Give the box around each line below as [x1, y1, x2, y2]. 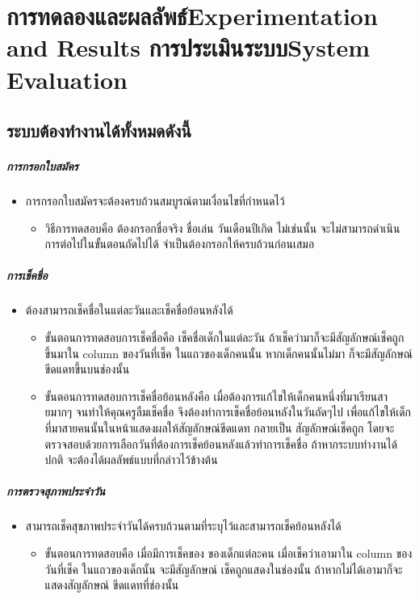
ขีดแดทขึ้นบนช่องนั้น [44, 361, 130, 378]
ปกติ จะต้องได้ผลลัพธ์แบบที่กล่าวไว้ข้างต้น [44, 451, 218, 468]
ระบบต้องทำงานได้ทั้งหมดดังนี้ [6, 118, 191, 143]
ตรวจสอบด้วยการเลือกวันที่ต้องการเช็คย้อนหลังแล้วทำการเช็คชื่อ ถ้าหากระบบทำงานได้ [44, 435, 398, 452]
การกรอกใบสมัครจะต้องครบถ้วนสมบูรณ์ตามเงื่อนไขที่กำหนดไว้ [25, 192, 285, 209]
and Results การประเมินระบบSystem [6, 31, 370, 64]
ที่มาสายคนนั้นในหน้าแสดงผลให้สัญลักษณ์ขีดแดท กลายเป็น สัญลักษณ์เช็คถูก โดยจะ [44, 420, 395, 436]
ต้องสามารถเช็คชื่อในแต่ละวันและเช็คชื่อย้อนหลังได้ [25, 302, 233, 318]
